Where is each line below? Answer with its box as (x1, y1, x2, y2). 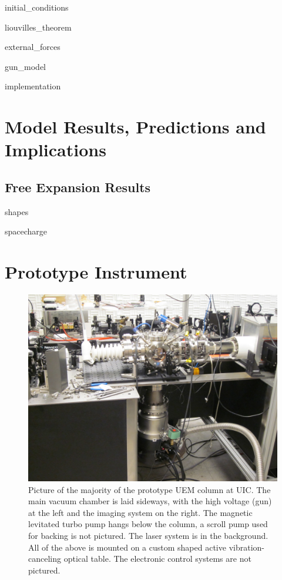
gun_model (5, 60, 46, 72)
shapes (5, 205, 29, 217)
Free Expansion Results (5, 177, 151, 196)
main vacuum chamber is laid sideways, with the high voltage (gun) (28, 495, 272, 507)
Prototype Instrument (5, 260, 187, 284)
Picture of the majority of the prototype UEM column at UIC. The (28, 483, 271, 495)
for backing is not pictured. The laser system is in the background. (28, 529, 268, 542)
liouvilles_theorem (5, 21, 72, 33)
